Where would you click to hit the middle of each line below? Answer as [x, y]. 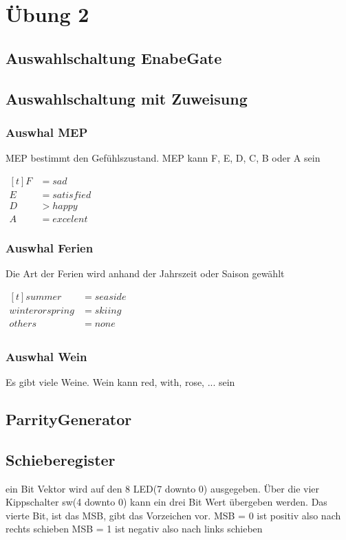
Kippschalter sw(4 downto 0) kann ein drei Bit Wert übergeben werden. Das [166, 502]
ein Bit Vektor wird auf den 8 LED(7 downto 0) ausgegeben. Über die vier [163, 488]
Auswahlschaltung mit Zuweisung [127, 98]
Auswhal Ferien [50, 247]
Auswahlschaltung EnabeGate [114, 57]
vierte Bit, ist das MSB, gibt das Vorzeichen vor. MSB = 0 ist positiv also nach [173, 515]
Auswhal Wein [46, 356]
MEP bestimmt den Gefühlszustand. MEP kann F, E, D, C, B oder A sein [163, 158]
